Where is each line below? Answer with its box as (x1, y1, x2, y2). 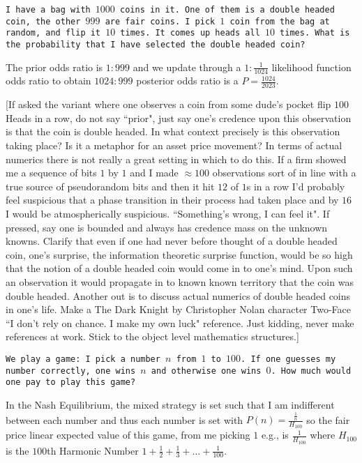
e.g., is (261, 427, 289, 442)
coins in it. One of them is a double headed (120, 5, 335, 15)
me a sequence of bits (6, 165, 97, 180)
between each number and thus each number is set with (6, 412, 243, 427)
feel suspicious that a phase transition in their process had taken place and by (6, 192, 339, 207)
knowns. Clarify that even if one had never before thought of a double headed (6, 234, 338, 248)
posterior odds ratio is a (136, 73, 239, 88)
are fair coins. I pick (105, 16, 216, 26)
